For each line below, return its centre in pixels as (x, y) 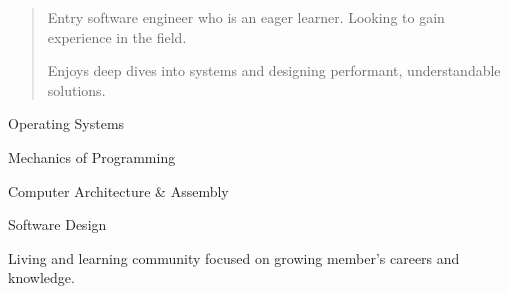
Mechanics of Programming (92, 156)
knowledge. (41, 277)
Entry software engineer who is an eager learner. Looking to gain (246, 17)
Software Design (57, 224)
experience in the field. (117, 36)
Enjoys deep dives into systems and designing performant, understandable (274, 70)
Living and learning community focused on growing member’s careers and (234, 257)
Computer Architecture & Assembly (118, 190)
